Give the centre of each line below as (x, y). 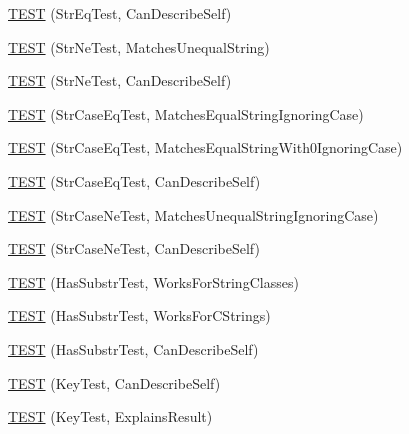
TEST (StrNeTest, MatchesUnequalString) (139, 46)
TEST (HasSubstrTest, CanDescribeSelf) (133, 348)
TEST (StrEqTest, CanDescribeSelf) (120, 13)
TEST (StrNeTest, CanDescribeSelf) (120, 80)
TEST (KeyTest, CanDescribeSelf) (114, 382)
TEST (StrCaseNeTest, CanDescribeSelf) (134, 248)
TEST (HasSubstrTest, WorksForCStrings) (139, 315)
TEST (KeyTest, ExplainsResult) (110, 416)
